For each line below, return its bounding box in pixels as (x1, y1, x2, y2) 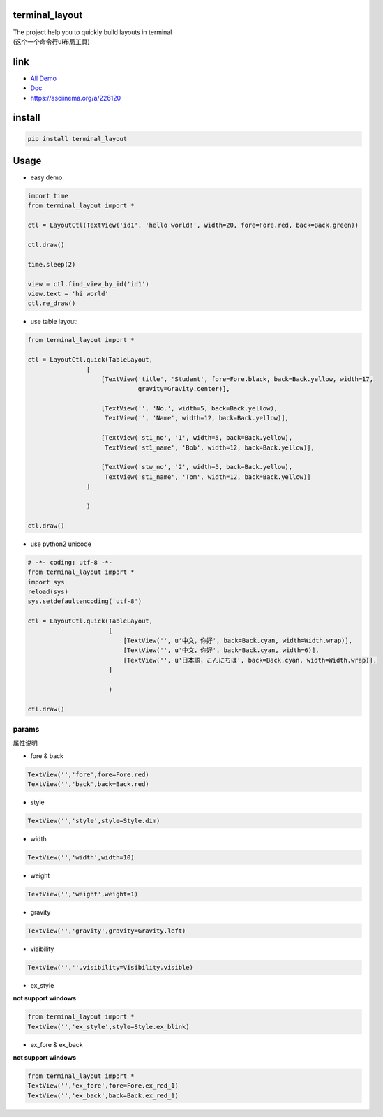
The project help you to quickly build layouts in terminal (13, 28, 172, 36)
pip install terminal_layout (27, 135, 128, 142)
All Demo (30, 74, 57, 82)
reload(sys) (27, 587, 69, 596)
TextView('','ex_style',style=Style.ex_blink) (27, 1023, 190, 1030)
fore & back (30, 751, 64, 760)
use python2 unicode (30, 540, 92, 548)
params (13, 724, 40, 734)
